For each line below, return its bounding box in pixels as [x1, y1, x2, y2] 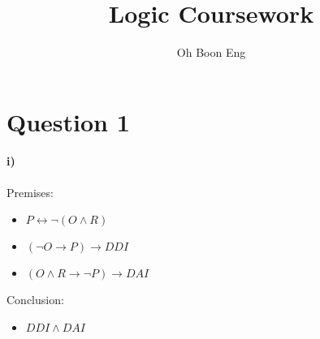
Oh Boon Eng [176, 44, 246, 61]
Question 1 [6, 105, 130, 138]
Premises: [6, 183, 54, 200]
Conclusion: [6, 291, 64, 308]
